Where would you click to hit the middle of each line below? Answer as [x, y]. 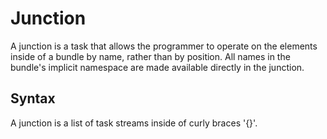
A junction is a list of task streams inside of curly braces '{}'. [134, 123]
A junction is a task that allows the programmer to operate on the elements [164, 46]
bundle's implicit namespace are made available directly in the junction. [157, 67]
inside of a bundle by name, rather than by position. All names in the [150, 56]
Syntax [33, 98]
